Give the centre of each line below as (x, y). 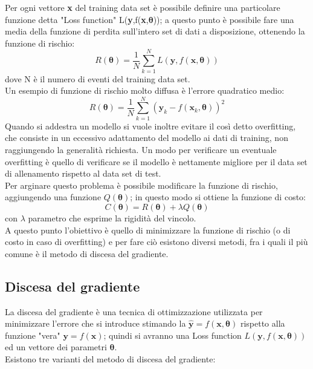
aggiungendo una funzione (53, 197)
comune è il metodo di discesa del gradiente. (87, 253)
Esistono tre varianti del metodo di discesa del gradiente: (110, 358)
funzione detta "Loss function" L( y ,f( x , (77, 19)
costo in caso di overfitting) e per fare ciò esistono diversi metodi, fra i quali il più (156, 242)
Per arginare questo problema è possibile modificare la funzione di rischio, (141, 185)
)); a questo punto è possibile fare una (224, 19)
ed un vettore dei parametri (56, 347)
